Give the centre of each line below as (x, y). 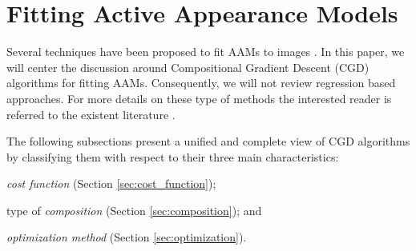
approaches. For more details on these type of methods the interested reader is (199, 98)
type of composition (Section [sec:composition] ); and (134, 210)
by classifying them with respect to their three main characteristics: (173, 156)
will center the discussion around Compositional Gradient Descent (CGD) (188, 67)
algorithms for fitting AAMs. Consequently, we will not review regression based (201, 83)
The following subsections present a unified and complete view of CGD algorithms (208, 141)
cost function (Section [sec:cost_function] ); (111, 183)
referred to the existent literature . (91, 114)
